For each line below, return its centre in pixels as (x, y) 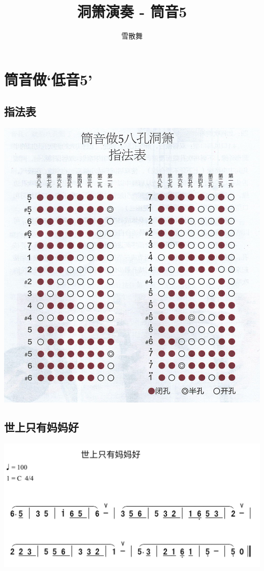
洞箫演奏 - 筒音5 (132, 11)
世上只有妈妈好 (41, 427)
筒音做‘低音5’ (48, 79)
